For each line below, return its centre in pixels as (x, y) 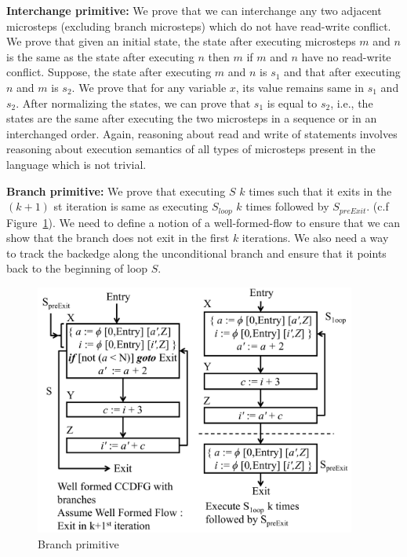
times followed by (287, 206)
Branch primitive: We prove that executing (116, 191)
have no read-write (346, 56)
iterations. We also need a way (315, 238)
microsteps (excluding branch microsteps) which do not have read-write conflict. (199, 26)
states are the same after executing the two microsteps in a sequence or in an (192, 118)
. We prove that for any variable (149, 87)
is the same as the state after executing (100, 56)
